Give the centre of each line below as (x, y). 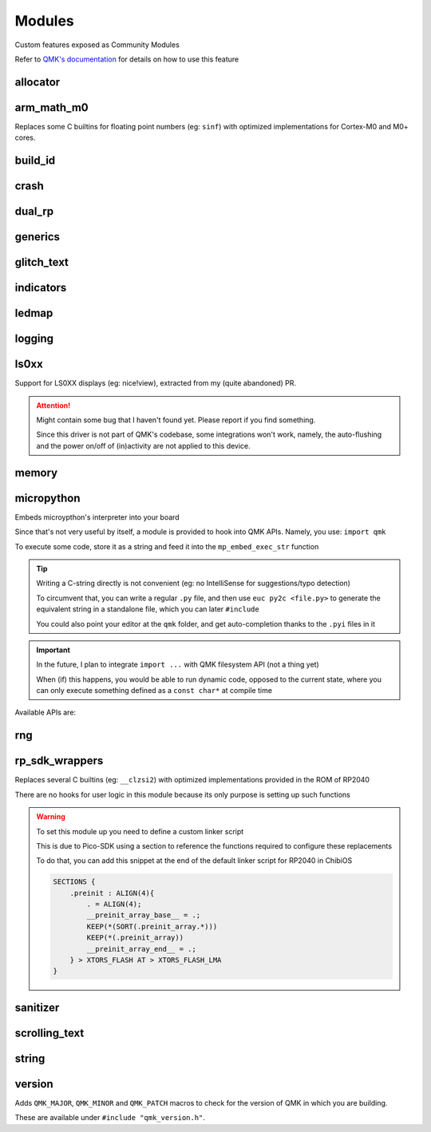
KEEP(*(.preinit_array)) (135, 938)
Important (53, 650)
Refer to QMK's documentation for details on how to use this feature (127, 59)
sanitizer (37, 1007)
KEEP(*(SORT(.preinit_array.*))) (152, 926)
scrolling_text (49, 1033)
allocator (38, 82)
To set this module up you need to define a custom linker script (140, 831)
